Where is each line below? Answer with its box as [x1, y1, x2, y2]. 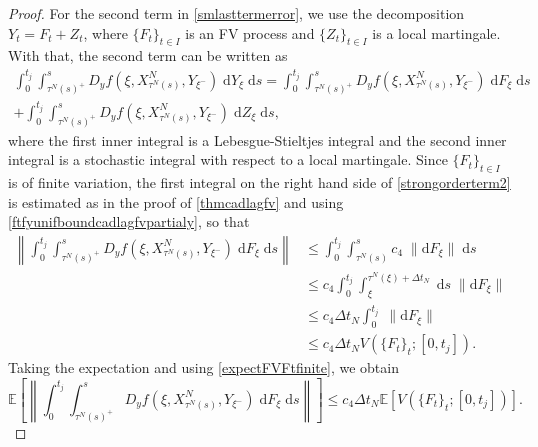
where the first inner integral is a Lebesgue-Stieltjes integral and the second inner [8, 129, 507, 150]
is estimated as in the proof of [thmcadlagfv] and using [8, 191, 344, 212]
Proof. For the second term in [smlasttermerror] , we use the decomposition [8, 3, 465, 23]
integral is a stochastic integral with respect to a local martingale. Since [8, 149, 448, 170]
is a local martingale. [372, 22, 501, 43]
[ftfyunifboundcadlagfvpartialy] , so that [8, 211, 250, 232]
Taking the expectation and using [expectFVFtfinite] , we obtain [8, 357, 399, 378]
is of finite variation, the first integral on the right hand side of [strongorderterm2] [8, 172, 511, 193]
